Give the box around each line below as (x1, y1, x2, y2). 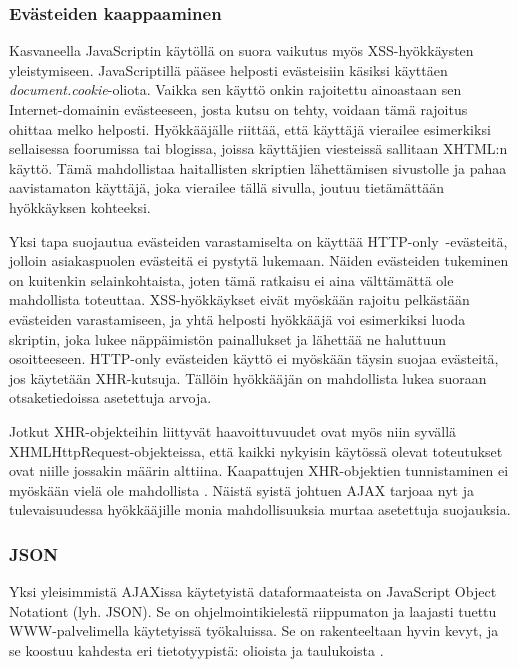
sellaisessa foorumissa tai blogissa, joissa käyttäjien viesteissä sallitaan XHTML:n (9, 138, 508, 159)
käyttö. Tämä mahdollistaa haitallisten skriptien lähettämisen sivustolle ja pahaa (9, 157, 507, 178)
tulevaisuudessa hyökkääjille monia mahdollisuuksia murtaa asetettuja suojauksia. (9, 499, 511, 520)
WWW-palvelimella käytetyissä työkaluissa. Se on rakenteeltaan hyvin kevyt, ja (9, 620, 499, 641)
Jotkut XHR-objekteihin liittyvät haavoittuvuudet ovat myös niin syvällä (9, 420, 457, 441)
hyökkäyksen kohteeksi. (9, 196, 151, 217)
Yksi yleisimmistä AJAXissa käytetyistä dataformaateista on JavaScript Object (9, 581, 497, 602)
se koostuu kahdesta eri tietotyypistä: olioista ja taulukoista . (9, 639, 384, 660)
